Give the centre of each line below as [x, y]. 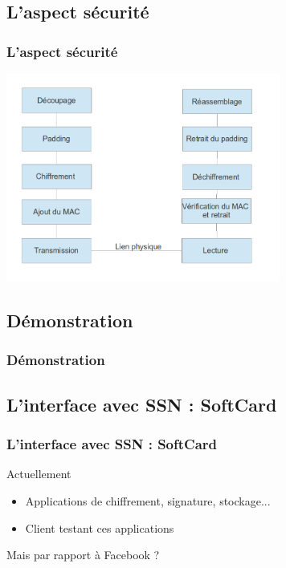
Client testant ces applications [100, 527]
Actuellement [39, 474]
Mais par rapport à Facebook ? [83, 555]
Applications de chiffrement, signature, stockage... [148, 500]
